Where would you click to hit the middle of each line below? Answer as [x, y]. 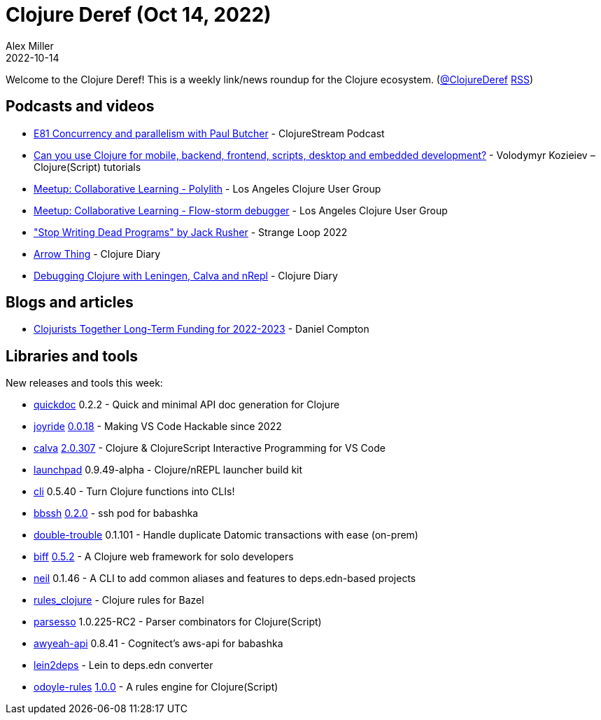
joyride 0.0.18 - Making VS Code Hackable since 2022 [158, 427]
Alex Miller [30, 46]
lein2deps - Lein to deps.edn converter [123, 665]
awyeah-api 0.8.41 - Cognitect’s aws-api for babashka [158, 644]
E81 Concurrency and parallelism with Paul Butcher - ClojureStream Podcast [209, 133]
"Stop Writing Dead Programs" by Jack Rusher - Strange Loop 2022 [191, 232]
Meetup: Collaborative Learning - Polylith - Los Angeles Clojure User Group [207, 188]
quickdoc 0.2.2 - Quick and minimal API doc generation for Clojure [187, 405]
